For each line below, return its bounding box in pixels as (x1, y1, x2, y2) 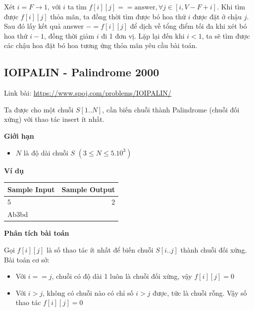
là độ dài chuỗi (23, 147, 68, 157)
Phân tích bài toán (4, 228, 69, 238)
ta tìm (67, 1, 87, 11)
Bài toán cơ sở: (4, 254, 50, 264)
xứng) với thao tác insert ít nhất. (4, 114, 104, 124)
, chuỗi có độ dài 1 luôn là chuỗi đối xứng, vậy (51, 271, 192, 281)
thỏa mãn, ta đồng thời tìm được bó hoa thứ (50, 11, 186, 21)
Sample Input (7, 184, 55, 194)
